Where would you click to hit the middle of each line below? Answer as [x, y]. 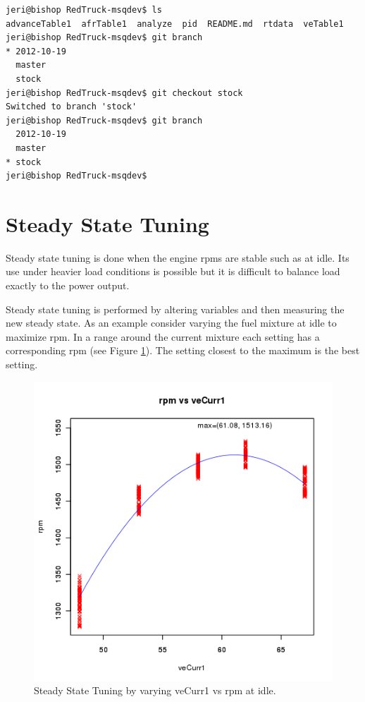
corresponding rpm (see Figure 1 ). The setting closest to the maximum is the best [183, 350]
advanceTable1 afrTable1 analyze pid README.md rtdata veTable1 [175, 24]
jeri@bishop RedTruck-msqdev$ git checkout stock [124, 93]
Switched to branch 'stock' [72, 107]
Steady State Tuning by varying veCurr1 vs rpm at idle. [155, 690]
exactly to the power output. [68, 285]
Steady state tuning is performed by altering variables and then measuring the [175, 309]
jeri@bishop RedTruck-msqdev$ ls [84, 10]
